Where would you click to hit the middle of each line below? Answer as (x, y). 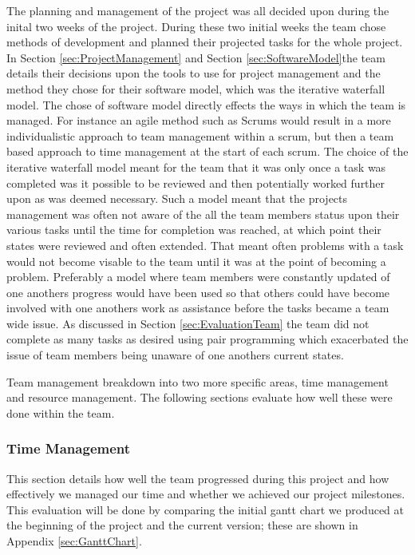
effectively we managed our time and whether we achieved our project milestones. (206, 494)
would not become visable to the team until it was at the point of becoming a (196, 261)
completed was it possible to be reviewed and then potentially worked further (196, 182)
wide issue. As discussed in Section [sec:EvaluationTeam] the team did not (188, 323)
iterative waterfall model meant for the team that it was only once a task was (196, 166)
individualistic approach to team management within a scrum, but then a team (200, 135)
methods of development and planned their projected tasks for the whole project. (205, 42)
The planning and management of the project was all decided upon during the (198, 10)
